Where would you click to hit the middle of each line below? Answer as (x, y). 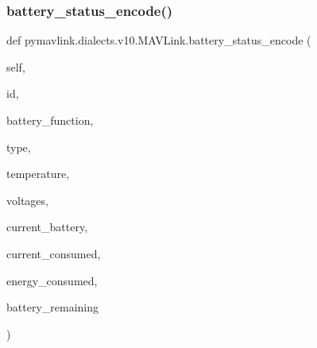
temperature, (38, 174)
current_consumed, (54, 253)
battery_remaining (52, 307)
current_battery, (47, 227)
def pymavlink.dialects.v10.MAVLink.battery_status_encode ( (159, 40)
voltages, (27, 200)
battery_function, (50, 120)
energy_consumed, (52, 280)
